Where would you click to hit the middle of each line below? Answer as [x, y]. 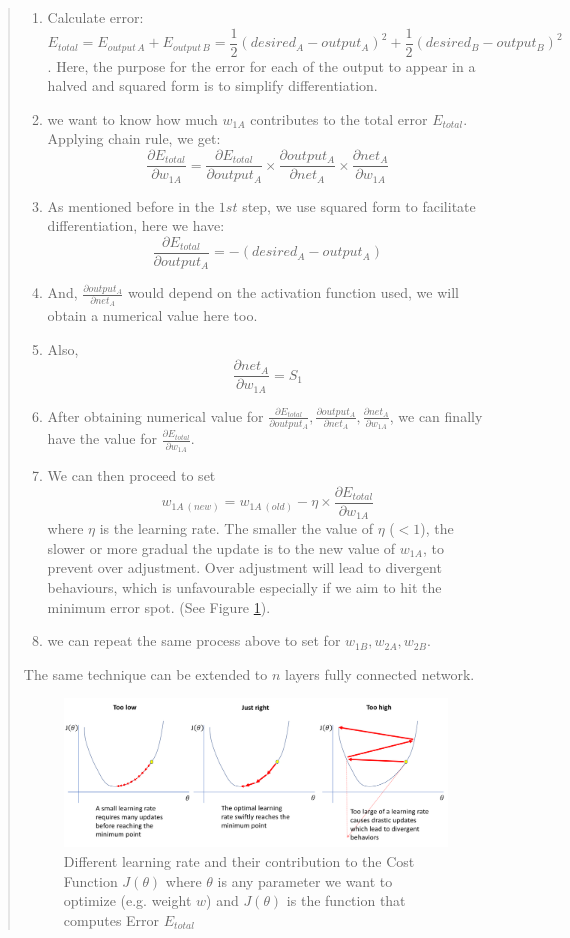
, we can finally [436, 415]
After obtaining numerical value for [155, 415]
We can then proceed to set [131, 475]
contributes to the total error [339, 118]
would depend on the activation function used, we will [293, 292]
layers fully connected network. [380, 673]
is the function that [346, 900]
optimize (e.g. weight [127, 900]
